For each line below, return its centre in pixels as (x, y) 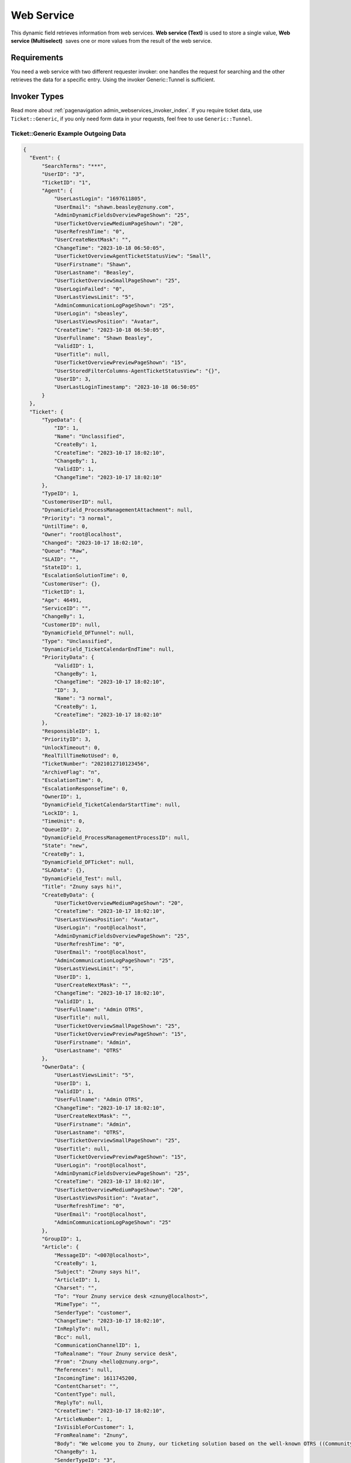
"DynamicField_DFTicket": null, (88, 862)
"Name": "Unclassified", (89, 436)
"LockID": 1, (60, 813)
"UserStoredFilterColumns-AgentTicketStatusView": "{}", (137, 371)
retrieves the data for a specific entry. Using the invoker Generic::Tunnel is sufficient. (113, 80)
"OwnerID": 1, (62, 796)
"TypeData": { (62, 420)
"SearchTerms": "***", (74, 166)
